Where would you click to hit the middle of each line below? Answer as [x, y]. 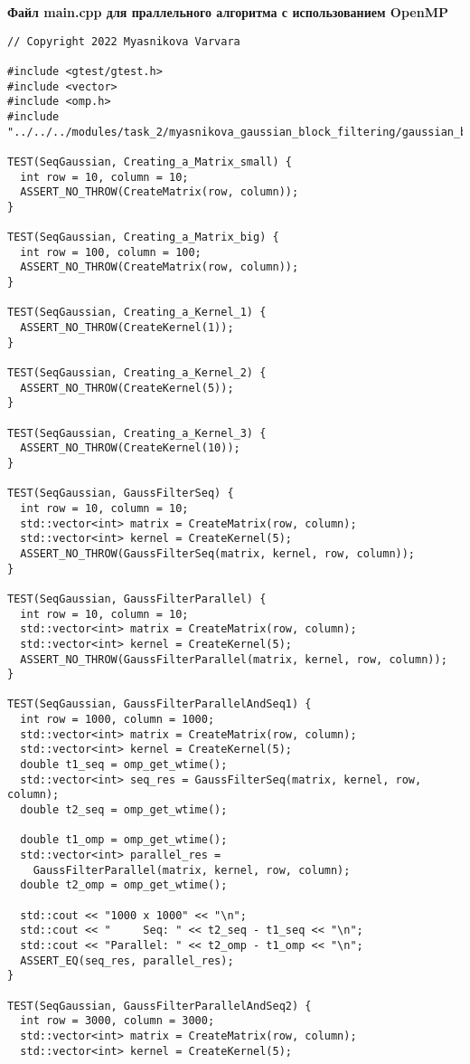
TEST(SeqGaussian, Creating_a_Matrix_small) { [150, 161]
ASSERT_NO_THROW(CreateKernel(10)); [130, 448]
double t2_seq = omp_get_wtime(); [124, 810]
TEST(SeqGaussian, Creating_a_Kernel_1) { [137, 313]
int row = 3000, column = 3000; [117, 1021]
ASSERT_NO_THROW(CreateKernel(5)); [127, 388]
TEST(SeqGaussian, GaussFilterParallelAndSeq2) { [160, 1006]
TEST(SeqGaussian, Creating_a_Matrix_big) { [143, 237]
